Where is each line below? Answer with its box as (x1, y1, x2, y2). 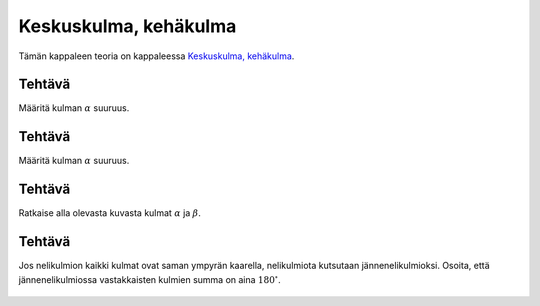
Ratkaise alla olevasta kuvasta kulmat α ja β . (18, 207, 202, 219)
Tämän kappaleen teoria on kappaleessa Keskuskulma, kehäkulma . (18, 50, 295, 62)
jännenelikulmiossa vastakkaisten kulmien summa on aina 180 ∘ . (18, 272, 282, 285)
